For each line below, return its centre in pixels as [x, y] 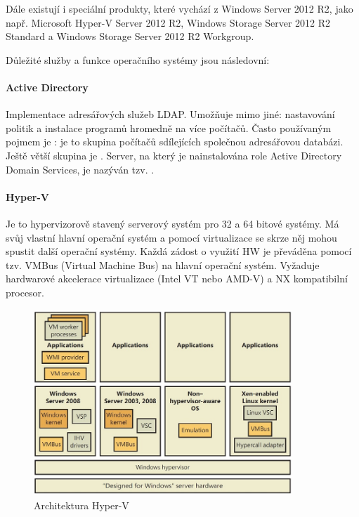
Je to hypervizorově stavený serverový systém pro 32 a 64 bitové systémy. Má [172, 223]
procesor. [25, 292]
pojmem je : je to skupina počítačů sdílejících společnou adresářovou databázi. [175, 142]
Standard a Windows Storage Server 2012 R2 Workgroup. [130, 36]
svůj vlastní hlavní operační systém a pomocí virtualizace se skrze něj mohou [171, 237]
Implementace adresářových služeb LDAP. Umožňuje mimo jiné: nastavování [170, 114]
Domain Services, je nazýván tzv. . [80, 169]
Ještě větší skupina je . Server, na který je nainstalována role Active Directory [174, 155]
